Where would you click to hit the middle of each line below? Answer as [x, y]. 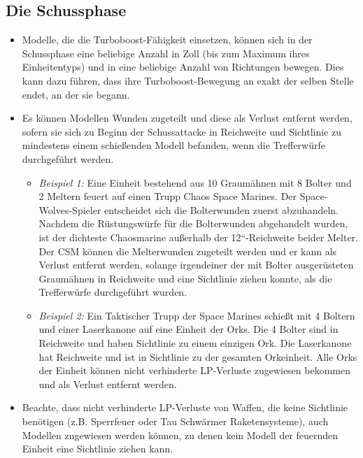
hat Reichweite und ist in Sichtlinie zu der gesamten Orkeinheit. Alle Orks [198, 356]
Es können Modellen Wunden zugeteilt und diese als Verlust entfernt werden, [187, 118]
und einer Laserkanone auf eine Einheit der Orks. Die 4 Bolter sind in [188, 329]
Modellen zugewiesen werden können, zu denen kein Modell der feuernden [180, 435]
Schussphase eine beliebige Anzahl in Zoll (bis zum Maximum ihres [166, 53]
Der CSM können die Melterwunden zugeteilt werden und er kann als [188, 251]
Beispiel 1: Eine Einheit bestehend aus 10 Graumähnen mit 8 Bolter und [195, 182]
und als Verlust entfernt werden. [108, 384]
